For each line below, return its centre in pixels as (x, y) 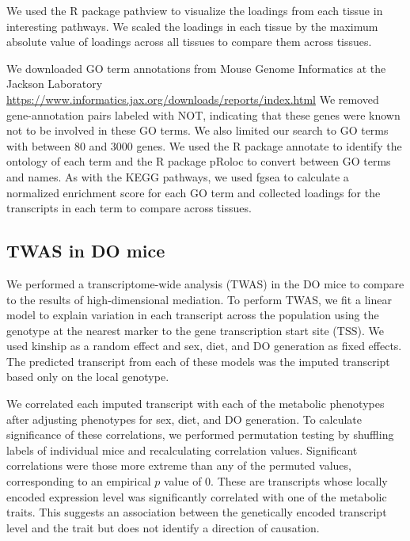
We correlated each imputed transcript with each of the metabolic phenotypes (196, 404)
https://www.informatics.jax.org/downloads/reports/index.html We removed (193, 99)
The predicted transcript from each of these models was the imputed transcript (198, 361)
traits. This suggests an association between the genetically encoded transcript (197, 512)
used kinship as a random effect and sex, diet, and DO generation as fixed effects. (204, 346)
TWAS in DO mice (86, 251)
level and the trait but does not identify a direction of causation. (163, 527)
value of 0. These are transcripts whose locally (275, 481)
